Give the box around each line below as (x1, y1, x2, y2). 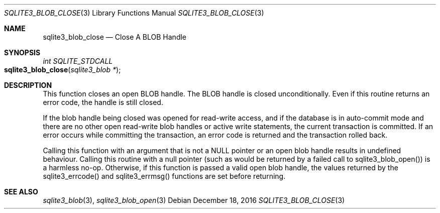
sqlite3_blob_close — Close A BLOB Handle (43, 33, 187, 41)
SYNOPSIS (4, 48, 41, 57)
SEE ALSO (4, 187, 38, 196)
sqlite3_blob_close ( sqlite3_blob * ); (4, 65, 121, 74)
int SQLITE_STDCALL (43, 57, 113, 65)
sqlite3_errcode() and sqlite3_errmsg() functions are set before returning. (43, 172, 286, 180)
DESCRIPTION (4, 81, 52, 89)
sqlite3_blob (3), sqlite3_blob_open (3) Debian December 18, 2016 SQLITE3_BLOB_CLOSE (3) (43, 196, 345, 204)
